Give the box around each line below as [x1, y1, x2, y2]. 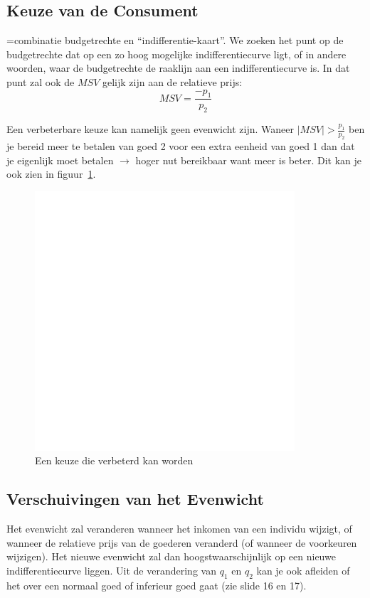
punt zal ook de [6, 74, 75, 89]
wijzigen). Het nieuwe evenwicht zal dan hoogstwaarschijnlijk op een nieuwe [6, 549, 336, 564]
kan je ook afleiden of [256, 562, 350, 577]
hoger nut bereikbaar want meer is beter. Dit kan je [135, 152, 361, 167]
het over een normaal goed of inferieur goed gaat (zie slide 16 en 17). [6, 577, 307, 592]
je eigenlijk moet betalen [6, 152, 114, 167]
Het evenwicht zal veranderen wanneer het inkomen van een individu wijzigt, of [6, 521, 352, 536]
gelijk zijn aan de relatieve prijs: [102, 74, 243, 89]
